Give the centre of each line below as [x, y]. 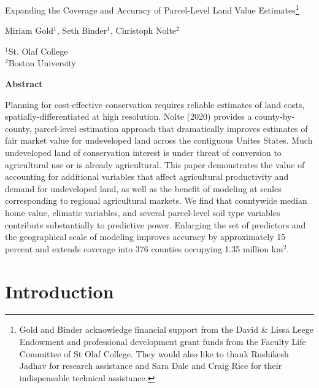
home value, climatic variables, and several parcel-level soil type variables [143, 212]
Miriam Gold [29, 30]
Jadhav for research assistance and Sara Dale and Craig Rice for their [151, 366]
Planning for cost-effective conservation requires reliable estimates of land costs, [155, 104]
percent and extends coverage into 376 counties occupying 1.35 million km [144, 248]
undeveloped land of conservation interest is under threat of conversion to [143, 152]
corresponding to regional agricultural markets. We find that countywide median [156, 200]
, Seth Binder [82, 30]
